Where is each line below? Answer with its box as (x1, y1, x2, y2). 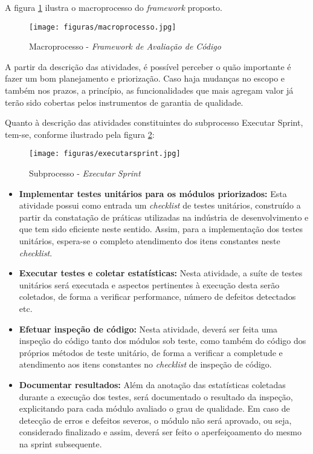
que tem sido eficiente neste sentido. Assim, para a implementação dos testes (19, 222, 303, 235)
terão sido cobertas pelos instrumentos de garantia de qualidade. (5, 96, 244, 108)
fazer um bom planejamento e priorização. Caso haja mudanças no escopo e (5, 72, 285, 85)
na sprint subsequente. (19, 437, 102, 450)
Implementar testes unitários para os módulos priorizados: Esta (19, 187, 287, 199)
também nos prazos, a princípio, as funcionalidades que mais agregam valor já (5, 84, 294, 97)
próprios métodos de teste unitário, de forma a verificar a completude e (19, 346, 283, 358)
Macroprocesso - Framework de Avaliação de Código (29, 40, 221, 53)
